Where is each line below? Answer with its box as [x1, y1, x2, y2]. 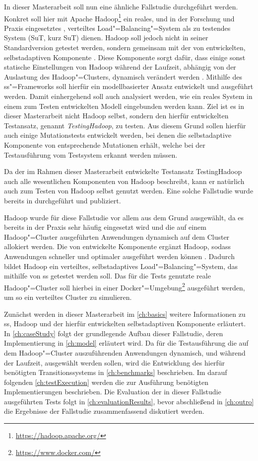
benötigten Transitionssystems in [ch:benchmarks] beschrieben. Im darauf [4, 367, 227, 377]
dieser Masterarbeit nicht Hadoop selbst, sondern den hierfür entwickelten [4, 110, 229, 121]
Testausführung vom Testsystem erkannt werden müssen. [4, 149, 178, 160]
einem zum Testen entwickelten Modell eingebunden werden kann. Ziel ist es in [4, 100, 245, 111]
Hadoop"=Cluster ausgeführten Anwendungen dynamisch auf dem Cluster [4, 231, 230, 242]
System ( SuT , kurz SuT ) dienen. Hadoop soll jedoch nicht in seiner [4, 32, 208, 43]
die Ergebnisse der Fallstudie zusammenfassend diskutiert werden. [4, 406, 204, 416]
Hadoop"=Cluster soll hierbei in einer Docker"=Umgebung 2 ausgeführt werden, [4, 280, 245, 292]
